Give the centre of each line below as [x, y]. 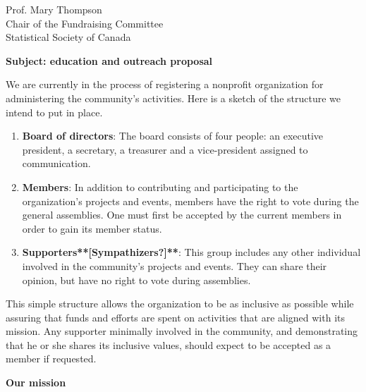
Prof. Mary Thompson [54, 9]
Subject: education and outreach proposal [109, 60]
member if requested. [51, 359]
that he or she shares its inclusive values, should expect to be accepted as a [169, 344]
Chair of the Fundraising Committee [85, 23]
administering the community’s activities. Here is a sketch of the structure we [173, 98]
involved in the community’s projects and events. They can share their [175, 265]
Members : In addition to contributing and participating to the [160, 186]
